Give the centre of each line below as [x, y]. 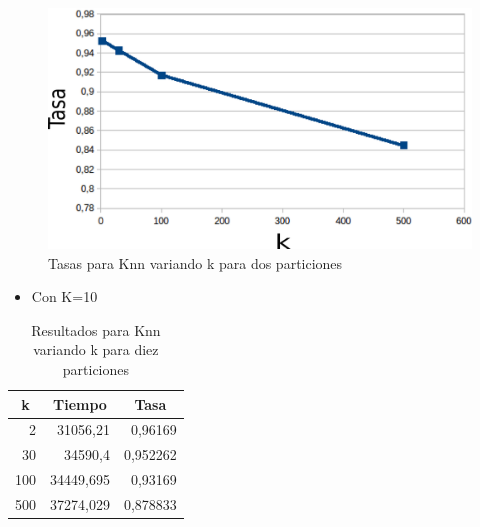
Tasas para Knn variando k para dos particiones [195, 262]
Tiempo [80, 403]
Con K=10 [64, 296]
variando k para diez [96, 349]
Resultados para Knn [96, 329]
